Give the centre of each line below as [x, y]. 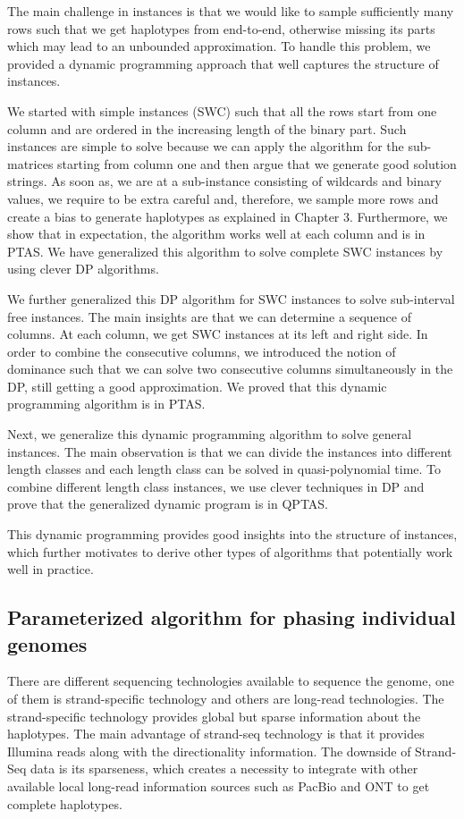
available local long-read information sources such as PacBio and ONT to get [219, 785]
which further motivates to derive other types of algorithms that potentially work [230, 551]
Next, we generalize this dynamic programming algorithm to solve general [210, 434]
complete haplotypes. [65, 803]
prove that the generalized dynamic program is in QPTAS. [168, 504]
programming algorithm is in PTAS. [106, 404]
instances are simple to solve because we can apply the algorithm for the [206, 146]
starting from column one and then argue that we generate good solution [257, 163]
